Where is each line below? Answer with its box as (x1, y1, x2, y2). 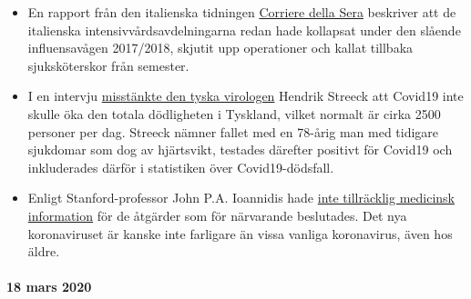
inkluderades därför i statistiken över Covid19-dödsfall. (27, 157, 334, 176)
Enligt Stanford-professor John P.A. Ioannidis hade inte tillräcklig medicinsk (27, 188, 455, 207)
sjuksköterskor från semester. (27, 55, 189, 75)
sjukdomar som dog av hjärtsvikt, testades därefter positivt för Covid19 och (27, 140, 453, 159)
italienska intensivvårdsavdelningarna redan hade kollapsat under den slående (27, 20, 461, 39)
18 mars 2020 (6, 277, 92, 296)
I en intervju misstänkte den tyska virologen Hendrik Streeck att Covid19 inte (27, 86, 464, 105)
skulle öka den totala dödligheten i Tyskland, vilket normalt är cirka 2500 (27, 104, 441, 123)
